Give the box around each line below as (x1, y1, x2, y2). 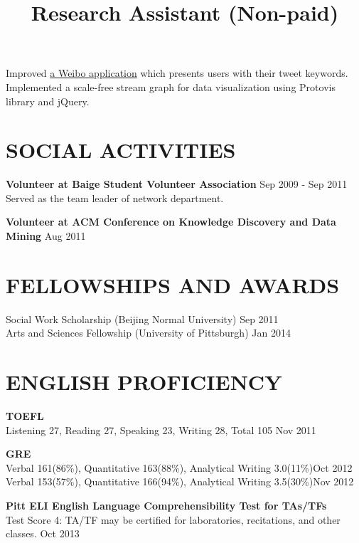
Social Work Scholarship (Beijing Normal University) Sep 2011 (6, 311, 279, 326)
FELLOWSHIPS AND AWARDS (6, 270, 340, 299)
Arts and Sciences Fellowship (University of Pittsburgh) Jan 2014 (6, 325, 291, 340)
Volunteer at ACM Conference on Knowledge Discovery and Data (6, 214, 336, 229)
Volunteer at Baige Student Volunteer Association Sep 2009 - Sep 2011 (6, 176, 348, 191)
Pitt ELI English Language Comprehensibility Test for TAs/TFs (6, 498, 327, 513)
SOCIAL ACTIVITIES (6, 135, 236, 164)
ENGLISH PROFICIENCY (6, 367, 282, 396)
